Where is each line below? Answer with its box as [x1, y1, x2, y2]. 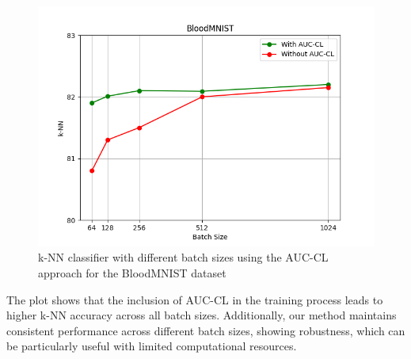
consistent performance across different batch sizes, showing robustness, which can [6, 322, 405, 338]
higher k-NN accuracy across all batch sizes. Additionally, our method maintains [6, 307, 397, 323]
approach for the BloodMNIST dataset [38, 265, 226, 281]
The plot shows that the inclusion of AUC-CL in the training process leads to [6, 291, 383, 307]
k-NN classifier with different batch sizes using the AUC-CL [38, 249, 329, 265]
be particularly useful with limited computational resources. [6, 338, 297, 354]
